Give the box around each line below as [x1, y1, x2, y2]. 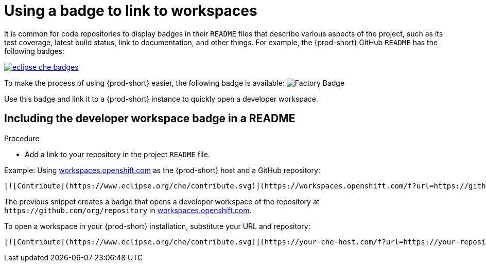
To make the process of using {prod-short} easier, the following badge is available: [4, 78, 285, 87]
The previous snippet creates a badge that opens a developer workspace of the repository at [4, 197, 320, 206]
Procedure [4, 134, 40, 143]
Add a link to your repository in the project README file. [25, 149, 210, 159]
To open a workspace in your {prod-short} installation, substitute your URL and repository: [4, 221, 310, 231]
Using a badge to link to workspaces [4, 2, 257, 20]
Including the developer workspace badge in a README [4, 112, 296, 125]
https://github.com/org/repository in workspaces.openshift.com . [4, 205, 252, 215]
